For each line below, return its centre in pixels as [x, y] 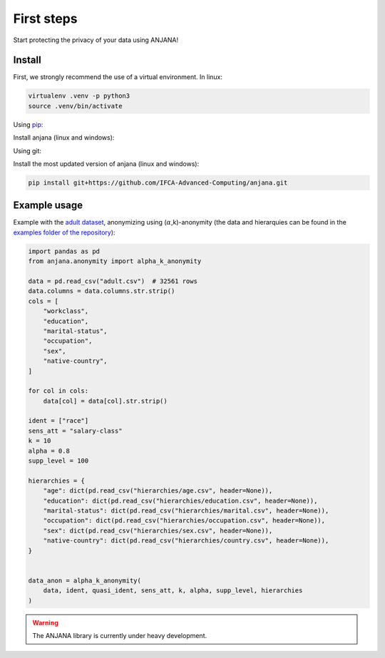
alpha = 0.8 [49, 451]
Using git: [27, 150]
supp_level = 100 [58, 461]
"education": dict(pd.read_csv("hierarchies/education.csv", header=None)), [180, 500]
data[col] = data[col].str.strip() [105, 401]
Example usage [48, 206]
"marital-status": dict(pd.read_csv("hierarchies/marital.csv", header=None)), [186, 511]
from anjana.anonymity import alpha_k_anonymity [115, 261]
